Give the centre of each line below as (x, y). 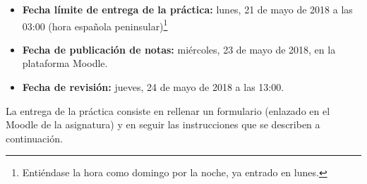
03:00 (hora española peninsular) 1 (95, 25)
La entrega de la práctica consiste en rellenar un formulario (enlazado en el (168, 110)
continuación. (34, 138)
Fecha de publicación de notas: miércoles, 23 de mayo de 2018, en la (179, 49)
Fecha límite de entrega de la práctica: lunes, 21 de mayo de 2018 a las (187, 9)
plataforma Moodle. (65, 63)
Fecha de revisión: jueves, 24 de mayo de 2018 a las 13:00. (153, 87)
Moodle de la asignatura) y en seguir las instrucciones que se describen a (163, 124)
